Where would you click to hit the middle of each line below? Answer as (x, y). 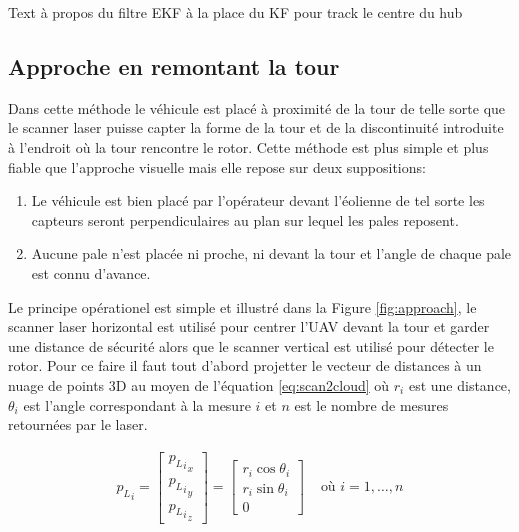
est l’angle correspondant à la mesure (137, 404)
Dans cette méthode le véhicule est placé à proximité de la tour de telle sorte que (257, 107)
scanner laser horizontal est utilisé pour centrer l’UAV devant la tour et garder (249, 326)
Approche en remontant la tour (174, 65)
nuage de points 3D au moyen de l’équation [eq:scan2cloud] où (199, 384)
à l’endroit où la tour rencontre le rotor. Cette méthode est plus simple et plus (248, 146)
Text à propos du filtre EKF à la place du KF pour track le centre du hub (235, 12)
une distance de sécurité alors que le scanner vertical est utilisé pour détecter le (251, 345)
